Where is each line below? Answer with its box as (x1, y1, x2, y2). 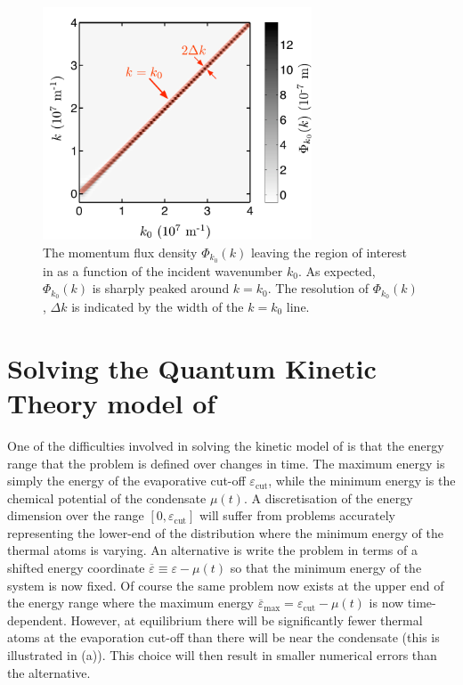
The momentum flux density (43, 242, 198, 261)
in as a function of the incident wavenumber (43, 261, 283, 280)
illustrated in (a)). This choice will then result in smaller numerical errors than (7, 646, 437, 665)
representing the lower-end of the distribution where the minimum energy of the (7, 523, 443, 542)
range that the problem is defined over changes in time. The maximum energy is (7, 453, 445, 472)
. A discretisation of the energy (243, 488, 413, 507)
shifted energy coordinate (7, 559, 145, 577)
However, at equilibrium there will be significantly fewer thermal (70, 610, 423, 629)
